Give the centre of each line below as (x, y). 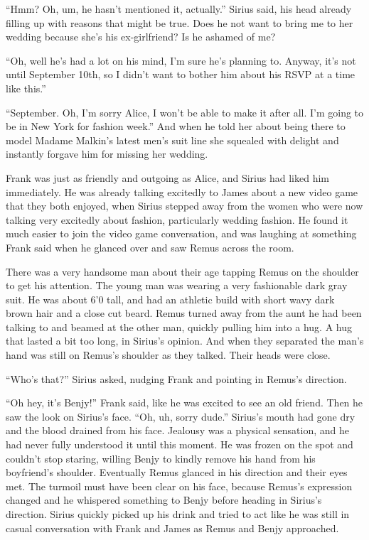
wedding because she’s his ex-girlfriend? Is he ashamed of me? (141, 37)
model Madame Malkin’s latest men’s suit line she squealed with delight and (172, 140)
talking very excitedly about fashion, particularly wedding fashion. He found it (177, 219)
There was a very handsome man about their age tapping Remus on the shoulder (182, 271)
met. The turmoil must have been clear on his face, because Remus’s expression (179, 486)
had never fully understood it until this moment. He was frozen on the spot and (180, 444)
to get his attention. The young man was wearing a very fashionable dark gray (177, 285)
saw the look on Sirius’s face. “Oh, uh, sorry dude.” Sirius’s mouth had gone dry (181, 416)
